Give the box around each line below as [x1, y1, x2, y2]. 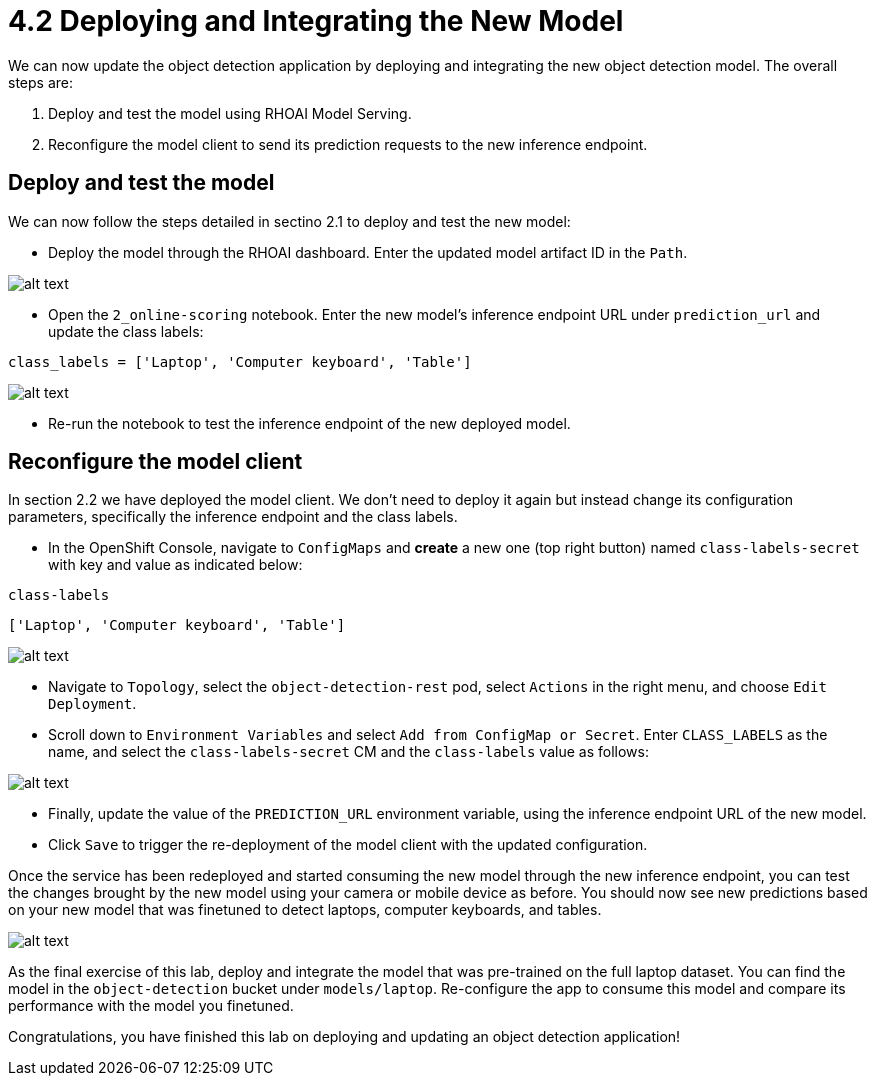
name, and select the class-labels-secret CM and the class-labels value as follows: [48, 743, 649, 761]
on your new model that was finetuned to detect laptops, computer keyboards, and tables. [8, 901, 602, 919]
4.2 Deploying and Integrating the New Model [8, 4, 624, 38]
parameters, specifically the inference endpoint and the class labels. [8, 508, 458, 526]
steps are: [8, 73, 73, 91]
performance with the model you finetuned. [8, 997, 294, 1015]
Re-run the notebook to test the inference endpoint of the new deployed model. [48, 414, 571, 432]
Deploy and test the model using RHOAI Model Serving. [48, 104, 412, 122]
